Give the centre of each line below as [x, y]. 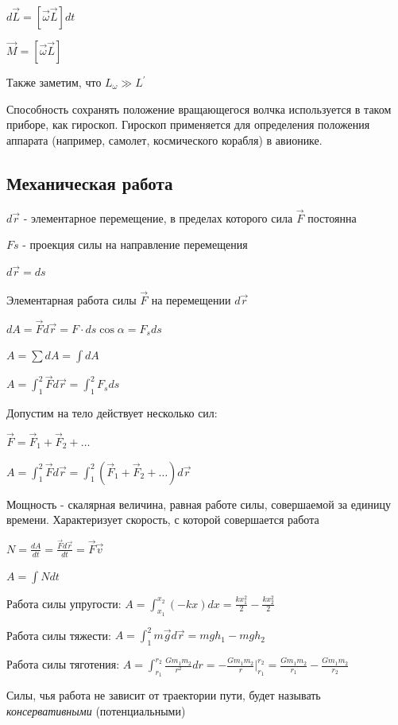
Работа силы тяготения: [63, 664]
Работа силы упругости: [64, 603]
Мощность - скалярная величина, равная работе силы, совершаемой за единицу [199, 504]
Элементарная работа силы [71, 299]
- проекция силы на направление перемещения [135, 244]
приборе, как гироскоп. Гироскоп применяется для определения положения [188, 124]
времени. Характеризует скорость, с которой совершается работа [163, 520]
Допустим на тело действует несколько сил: [112, 413]
